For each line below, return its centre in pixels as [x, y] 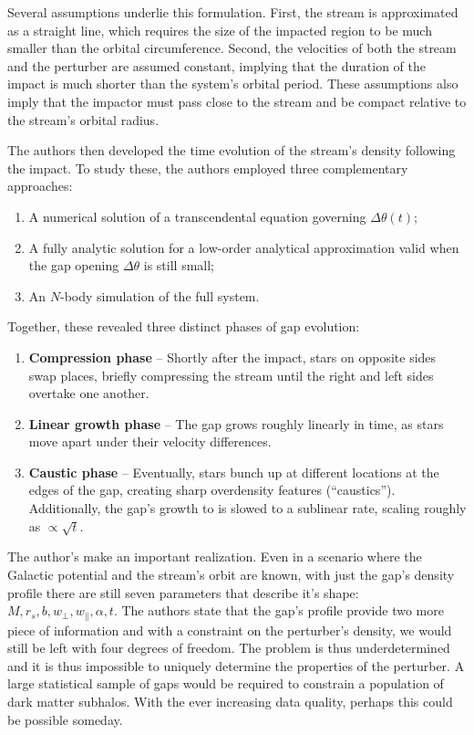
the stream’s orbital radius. [83, 119]
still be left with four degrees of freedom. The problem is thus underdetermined [229, 648]
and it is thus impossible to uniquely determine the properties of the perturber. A [236, 665]
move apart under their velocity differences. [150, 441]
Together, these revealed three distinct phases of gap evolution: [184, 326]
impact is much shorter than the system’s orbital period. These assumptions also [233, 84]
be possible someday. [65, 719]
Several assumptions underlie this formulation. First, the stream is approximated [233, 12]
